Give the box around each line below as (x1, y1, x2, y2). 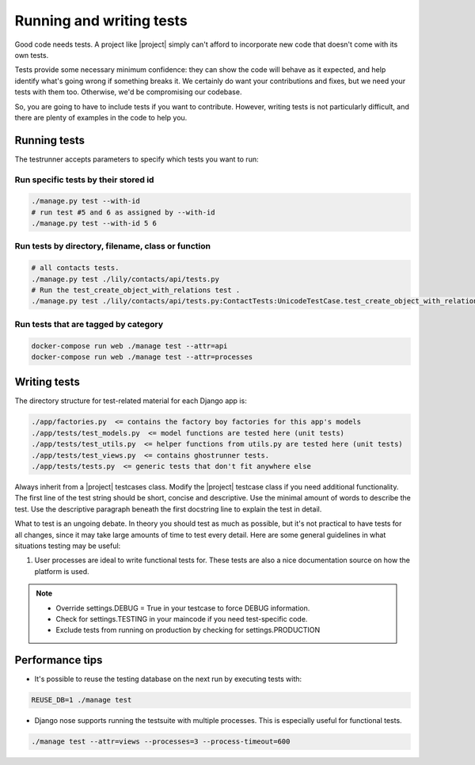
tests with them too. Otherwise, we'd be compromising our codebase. (14, 87, 242, 97)
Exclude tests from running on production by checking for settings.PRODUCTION (55, 626, 321, 635)
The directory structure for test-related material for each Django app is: (14, 396, 247, 405)
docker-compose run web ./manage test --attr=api (31, 341, 228, 350)
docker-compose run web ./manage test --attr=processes (31, 352, 253, 361)
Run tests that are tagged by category (14, 318, 164, 329)
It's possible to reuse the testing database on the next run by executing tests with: (34, 674, 302, 684)
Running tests (14, 133, 85, 147)
